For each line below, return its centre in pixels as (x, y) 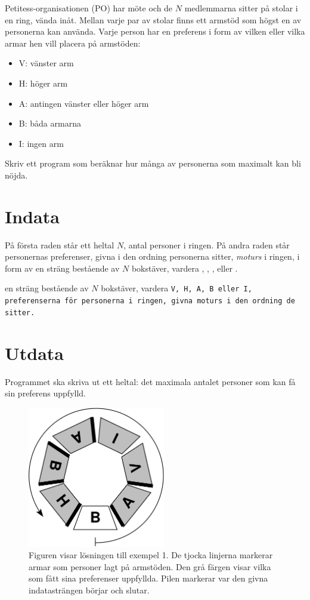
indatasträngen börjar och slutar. (89, 590)
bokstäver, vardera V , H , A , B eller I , (176, 288)
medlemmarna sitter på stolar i (241, 8)
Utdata (35, 353)
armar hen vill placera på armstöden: (73, 43)
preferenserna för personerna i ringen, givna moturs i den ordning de (150, 301)
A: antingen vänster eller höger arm (84, 103)
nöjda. (16, 175)
